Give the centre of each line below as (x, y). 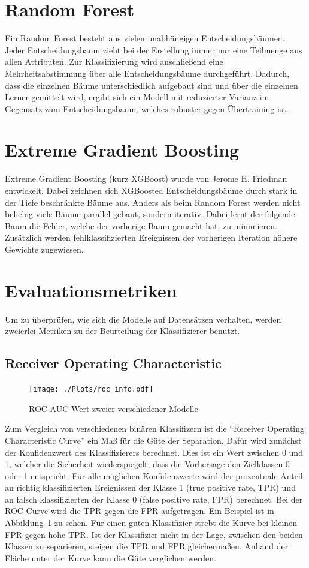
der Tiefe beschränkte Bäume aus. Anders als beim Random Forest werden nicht (153, 202)
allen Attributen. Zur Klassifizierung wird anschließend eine (114, 61)
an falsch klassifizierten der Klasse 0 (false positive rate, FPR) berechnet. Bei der (154, 499)
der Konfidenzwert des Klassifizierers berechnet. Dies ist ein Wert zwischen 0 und (154, 452)
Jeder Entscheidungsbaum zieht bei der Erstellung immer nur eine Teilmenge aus (154, 49)
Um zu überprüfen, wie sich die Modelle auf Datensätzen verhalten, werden (143, 319)
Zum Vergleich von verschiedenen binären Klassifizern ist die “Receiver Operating (155, 429)
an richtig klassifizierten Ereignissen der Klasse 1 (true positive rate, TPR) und (150, 487)
